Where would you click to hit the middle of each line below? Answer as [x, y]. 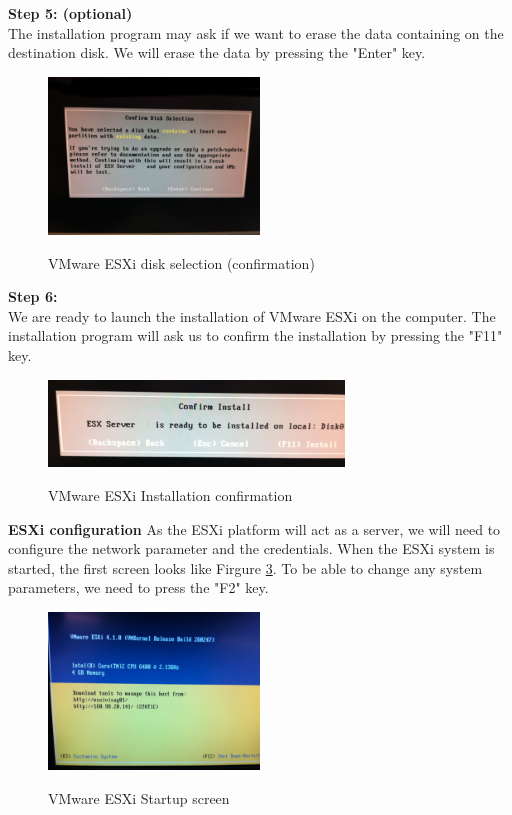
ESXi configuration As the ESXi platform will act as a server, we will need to [254, 528]
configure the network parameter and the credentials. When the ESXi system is [251, 548]
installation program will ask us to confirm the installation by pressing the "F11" [255, 335]
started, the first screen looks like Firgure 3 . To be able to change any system [245, 567]
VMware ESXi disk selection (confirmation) [181, 262]
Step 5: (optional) [70, 13]
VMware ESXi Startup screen [139, 797]
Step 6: [33, 296]
